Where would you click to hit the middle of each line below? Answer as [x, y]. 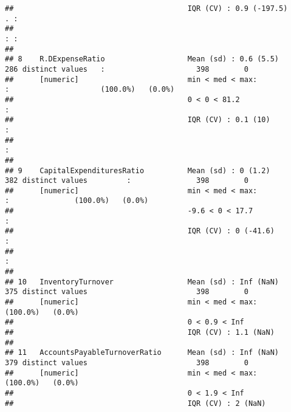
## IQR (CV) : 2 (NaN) [135, 403]
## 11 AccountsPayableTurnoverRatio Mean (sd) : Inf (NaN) [142, 353]
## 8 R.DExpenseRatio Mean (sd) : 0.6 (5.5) [142, 59]
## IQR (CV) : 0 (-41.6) [140, 231]
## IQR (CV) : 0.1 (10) [138, 120]
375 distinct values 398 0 [127, 292]
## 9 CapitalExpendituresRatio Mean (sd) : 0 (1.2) [138, 170]
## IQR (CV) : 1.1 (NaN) [140, 332]
